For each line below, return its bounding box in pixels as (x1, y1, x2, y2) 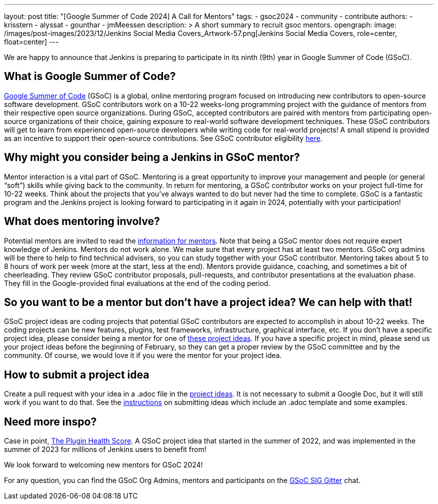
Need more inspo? (4, 415, 97, 428)
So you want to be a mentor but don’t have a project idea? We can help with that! (4, 295, 412, 308)
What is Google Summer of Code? (4, 70, 176, 83)
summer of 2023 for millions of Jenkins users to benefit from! (4, 445, 206, 454)
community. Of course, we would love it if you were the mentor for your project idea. (4, 351, 282, 360)
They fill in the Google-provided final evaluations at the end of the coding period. (4, 278, 270, 287)
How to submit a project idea (4, 368, 149, 381)
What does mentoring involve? (4, 215, 160, 228)
